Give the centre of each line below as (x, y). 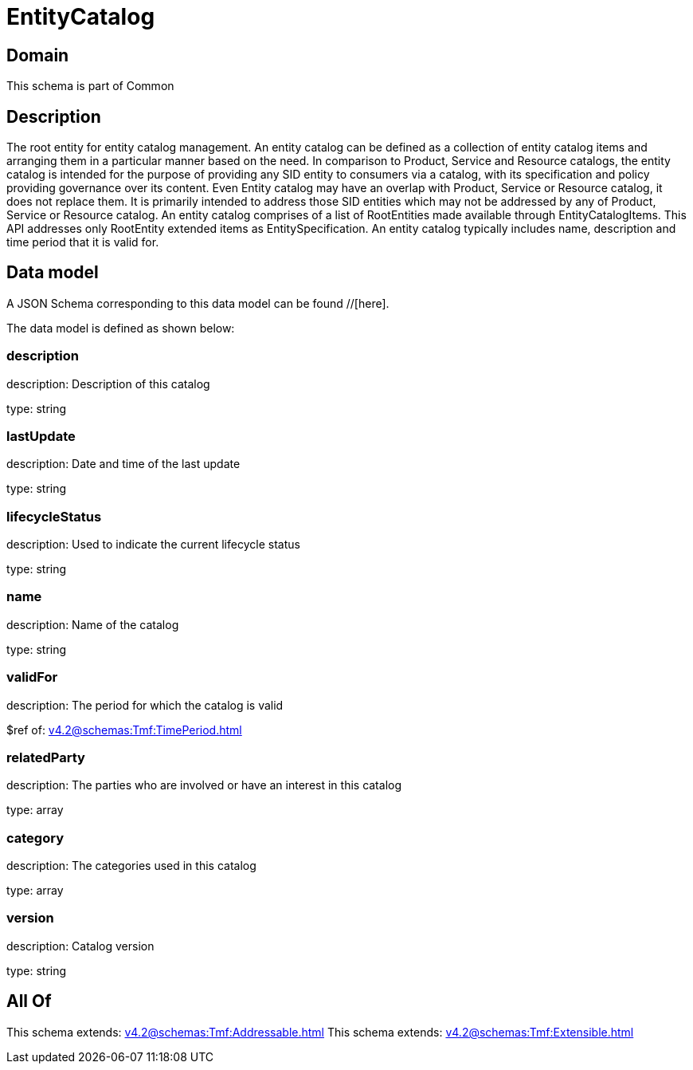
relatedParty (46, 757)
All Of (29, 1001)
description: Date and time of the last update (123, 464)
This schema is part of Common (90, 86)
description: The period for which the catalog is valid (145, 705)
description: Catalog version (80, 946)
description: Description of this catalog (108, 384)
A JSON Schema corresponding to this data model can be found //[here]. (198, 303)
